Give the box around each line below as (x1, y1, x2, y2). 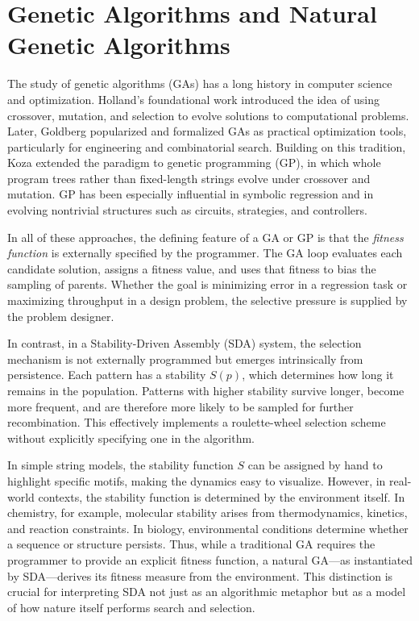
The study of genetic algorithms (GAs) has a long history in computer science (7, 75, 392, 92)
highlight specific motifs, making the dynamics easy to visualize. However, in (7, 472, 386, 489)
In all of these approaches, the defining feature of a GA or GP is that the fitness (7, 228, 404, 245)
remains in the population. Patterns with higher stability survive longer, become (7, 382, 404, 398)
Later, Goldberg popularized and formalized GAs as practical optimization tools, (7, 123, 407, 140)
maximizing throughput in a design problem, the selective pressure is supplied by (7, 292, 408, 309)
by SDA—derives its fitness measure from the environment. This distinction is (7, 567, 393, 584)
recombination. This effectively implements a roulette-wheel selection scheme (7, 414, 386, 431)
